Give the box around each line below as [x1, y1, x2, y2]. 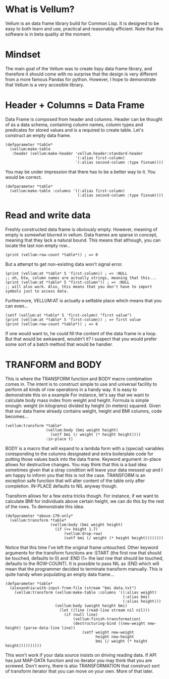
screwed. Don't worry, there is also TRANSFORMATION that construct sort [5, 662, 160, 669]
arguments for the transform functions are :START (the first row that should [5, 549, 161, 555]
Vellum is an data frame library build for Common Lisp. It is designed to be [5, 20, 159, 26]
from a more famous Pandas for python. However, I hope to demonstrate [5, 76, 156, 82]
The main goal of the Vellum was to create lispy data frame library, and [5, 65, 152, 71]
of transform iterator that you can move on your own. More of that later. [5, 668, 154, 674]
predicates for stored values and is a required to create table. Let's [5, 127, 144, 133]
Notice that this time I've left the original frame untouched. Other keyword [5, 544, 158, 550]
